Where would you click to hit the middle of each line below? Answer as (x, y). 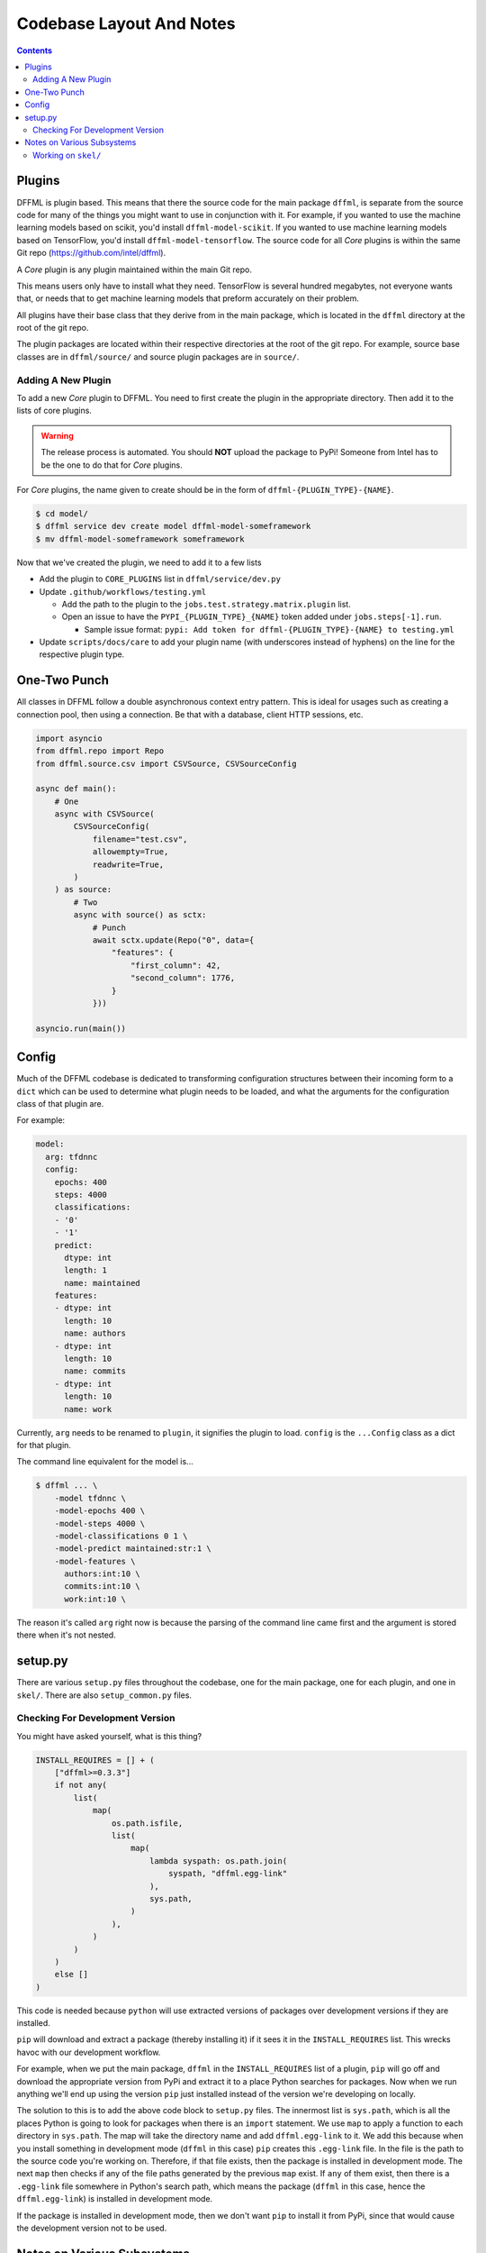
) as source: (83, 889)
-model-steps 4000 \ (100, 1523)
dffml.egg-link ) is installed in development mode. (115, 2199)
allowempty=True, (130, 852)
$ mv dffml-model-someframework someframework (140, 539)
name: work (88, 1409)
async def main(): (76, 789)
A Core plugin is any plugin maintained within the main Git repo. (134, 269)
